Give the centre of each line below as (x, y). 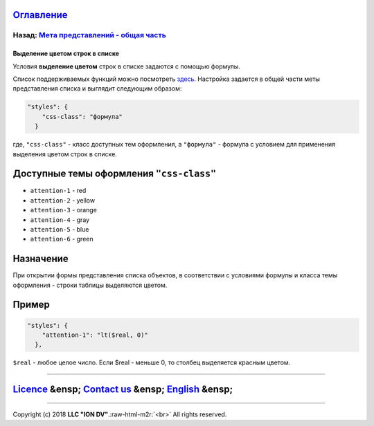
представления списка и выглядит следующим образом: (97, 89)
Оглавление (41, 15)
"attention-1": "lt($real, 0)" (95, 335)
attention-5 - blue (60, 229)
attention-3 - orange (63, 210)
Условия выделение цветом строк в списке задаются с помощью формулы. (126, 66)
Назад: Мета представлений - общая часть (89, 35)
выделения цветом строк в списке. (65, 154)
